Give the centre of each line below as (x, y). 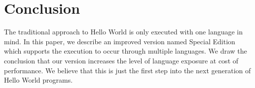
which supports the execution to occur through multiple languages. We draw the (126, 51)
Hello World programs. (38, 80)
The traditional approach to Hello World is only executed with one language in (124, 32)
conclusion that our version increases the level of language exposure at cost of (121, 60)
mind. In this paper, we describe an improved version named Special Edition (120, 41)
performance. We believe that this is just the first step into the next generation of (127, 70)
